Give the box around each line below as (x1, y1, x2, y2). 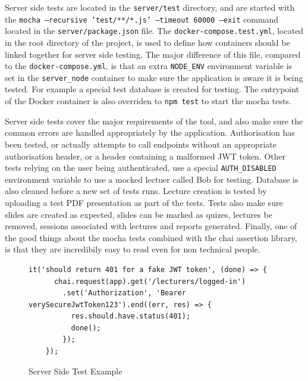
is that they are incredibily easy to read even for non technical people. (5, 243, 260, 255)
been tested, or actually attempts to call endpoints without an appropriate (5, 138, 276, 150)
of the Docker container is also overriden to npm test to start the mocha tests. (5, 95, 291, 107)
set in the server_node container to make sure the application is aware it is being (5, 71, 303, 83)
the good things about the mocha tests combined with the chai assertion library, (5, 231, 297, 243)
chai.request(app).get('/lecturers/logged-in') (54, 277, 246, 286)
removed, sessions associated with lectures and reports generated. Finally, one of (5, 220, 297, 232)
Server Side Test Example (29, 364, 122, 377)
